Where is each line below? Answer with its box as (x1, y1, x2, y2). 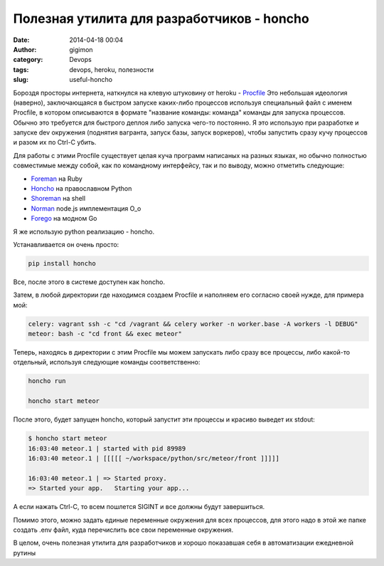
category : (13, 56, 43, 64)
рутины (13, 548, 36, 557)
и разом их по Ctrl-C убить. (13, 138, 97, 147)
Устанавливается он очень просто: (13, 240, 119, 248)
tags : (13, 65, 29, 74)
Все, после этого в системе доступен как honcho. (13, 278, 165, 286)
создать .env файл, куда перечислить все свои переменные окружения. (13, 525, 234, 534)
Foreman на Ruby (31, 174, 83, 183)
